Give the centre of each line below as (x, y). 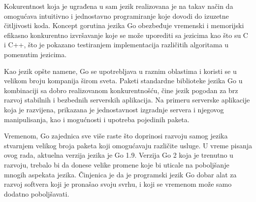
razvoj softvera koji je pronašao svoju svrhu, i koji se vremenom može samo (118, 184)
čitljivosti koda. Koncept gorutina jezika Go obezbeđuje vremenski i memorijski (124, 25)
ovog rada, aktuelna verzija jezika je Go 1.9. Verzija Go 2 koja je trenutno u (119, 155)
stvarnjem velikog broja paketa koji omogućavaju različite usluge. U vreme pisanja (128, 145)
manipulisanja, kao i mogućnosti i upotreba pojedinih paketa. (97, 119)
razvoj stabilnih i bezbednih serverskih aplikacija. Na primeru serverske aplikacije (127, 100)
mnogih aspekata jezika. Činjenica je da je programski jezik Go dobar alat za (120, 174)
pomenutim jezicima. (35, 54)
